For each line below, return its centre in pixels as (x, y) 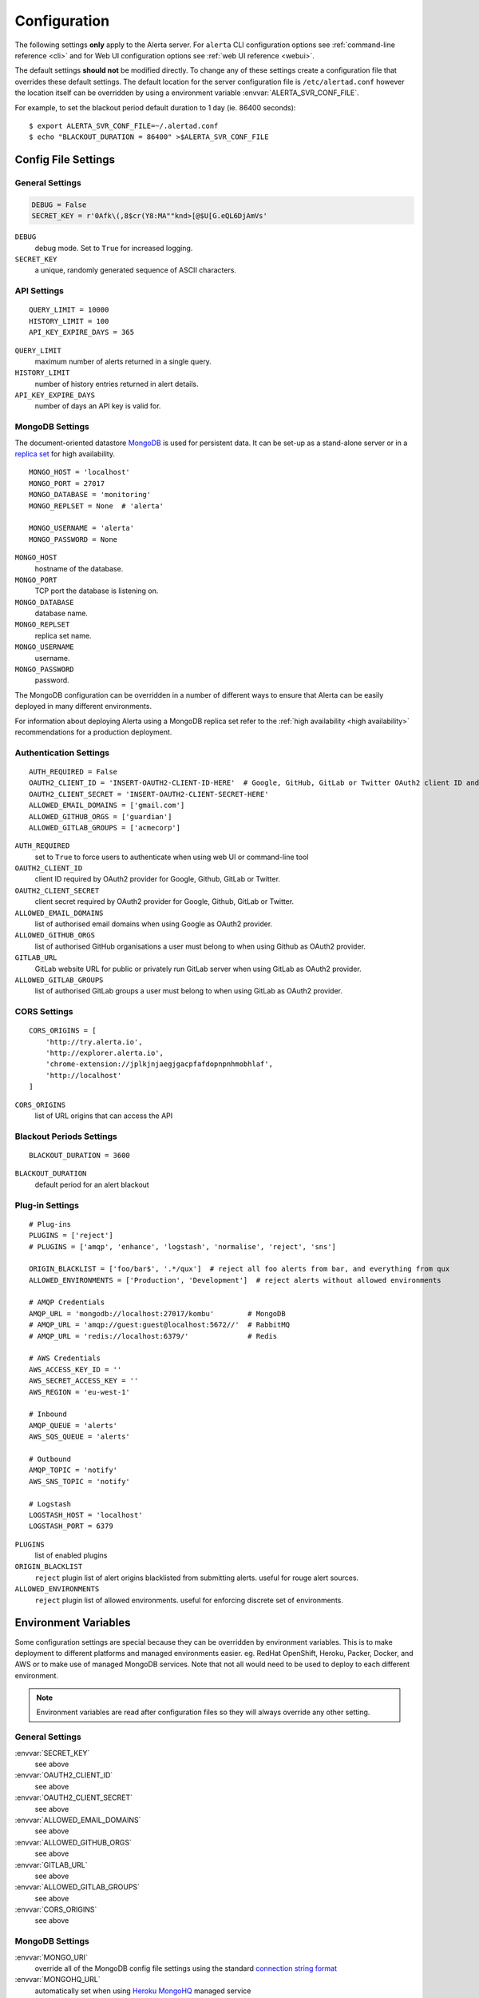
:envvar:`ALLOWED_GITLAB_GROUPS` (77, 1887)
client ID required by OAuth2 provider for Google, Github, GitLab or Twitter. (158, 879)
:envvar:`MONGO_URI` (51, 1957)
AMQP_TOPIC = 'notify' (73, 1470)
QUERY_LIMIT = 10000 (69, 310)
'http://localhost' (83, 1075)
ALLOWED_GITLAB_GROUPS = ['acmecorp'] (105, 828)
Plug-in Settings (47, 1205)
